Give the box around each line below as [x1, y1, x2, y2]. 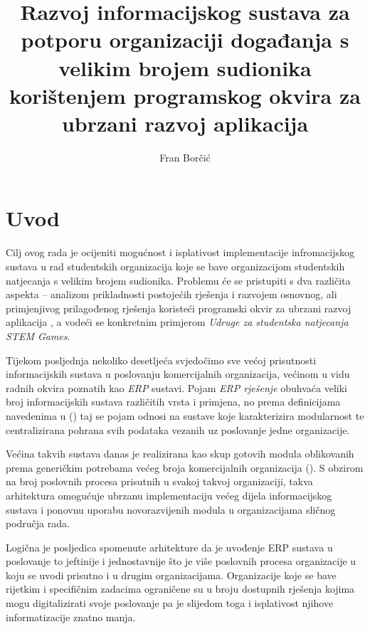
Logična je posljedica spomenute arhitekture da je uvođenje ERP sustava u [6, 539, 333, 554]
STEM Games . [6, 328, 70, 343]
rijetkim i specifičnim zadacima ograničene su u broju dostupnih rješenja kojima [6, 581, 355, 596]
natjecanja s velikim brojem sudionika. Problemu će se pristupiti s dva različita [6, 273, 351, 287]
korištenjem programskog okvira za [9, 80, 361, 110]
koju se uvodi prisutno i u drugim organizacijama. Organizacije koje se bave [6, 567, 337, 582]
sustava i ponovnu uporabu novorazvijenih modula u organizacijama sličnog [6, 502, 336, 517]
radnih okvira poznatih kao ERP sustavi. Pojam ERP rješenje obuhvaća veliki [6, 380, 347, 395]
